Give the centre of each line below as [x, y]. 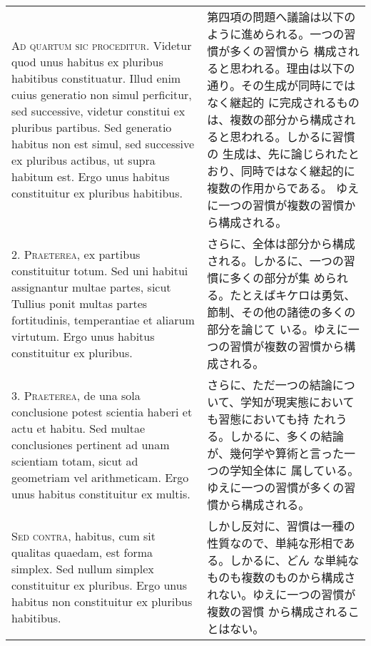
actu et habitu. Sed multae [78, 428]
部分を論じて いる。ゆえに [278, 329]
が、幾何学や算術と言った [276, 453]
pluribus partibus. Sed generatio [92, 127]
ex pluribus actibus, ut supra [83, 160]
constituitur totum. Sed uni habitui [100, 270]
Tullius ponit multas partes [80, 303]
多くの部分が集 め [278, 278]
